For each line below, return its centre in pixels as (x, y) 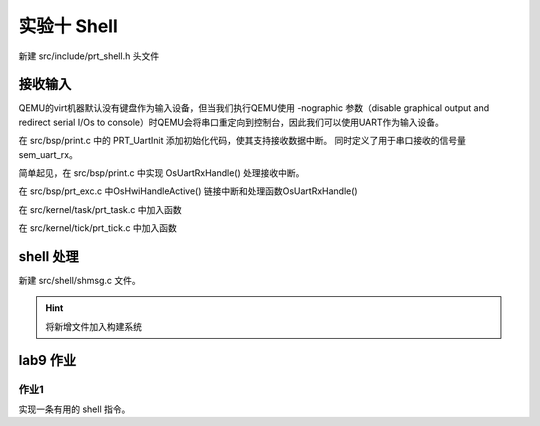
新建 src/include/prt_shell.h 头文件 (89, 56)
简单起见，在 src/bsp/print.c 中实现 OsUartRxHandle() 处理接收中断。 (161, 173)
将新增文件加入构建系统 (93, 326)
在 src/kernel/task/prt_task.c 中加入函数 (100, 209)
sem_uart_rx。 (48, 154)
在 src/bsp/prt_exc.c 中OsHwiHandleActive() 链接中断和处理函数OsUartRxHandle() (188, 191)
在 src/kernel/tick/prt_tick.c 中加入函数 (97, 228)
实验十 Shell (68, 26)
